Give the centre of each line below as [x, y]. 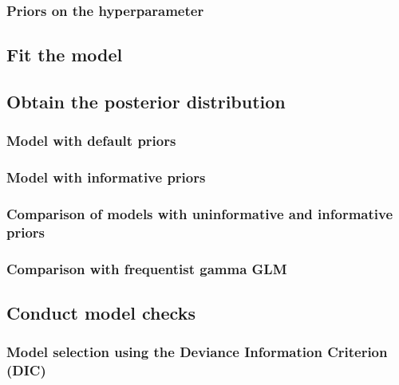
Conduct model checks [101, 313]
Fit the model [65, 55]
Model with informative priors [106, 177]
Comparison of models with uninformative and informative [200, 214]
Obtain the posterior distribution [146, 102]
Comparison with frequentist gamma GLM [147, 268]
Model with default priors [91, 141]
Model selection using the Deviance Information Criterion [197, 352]
